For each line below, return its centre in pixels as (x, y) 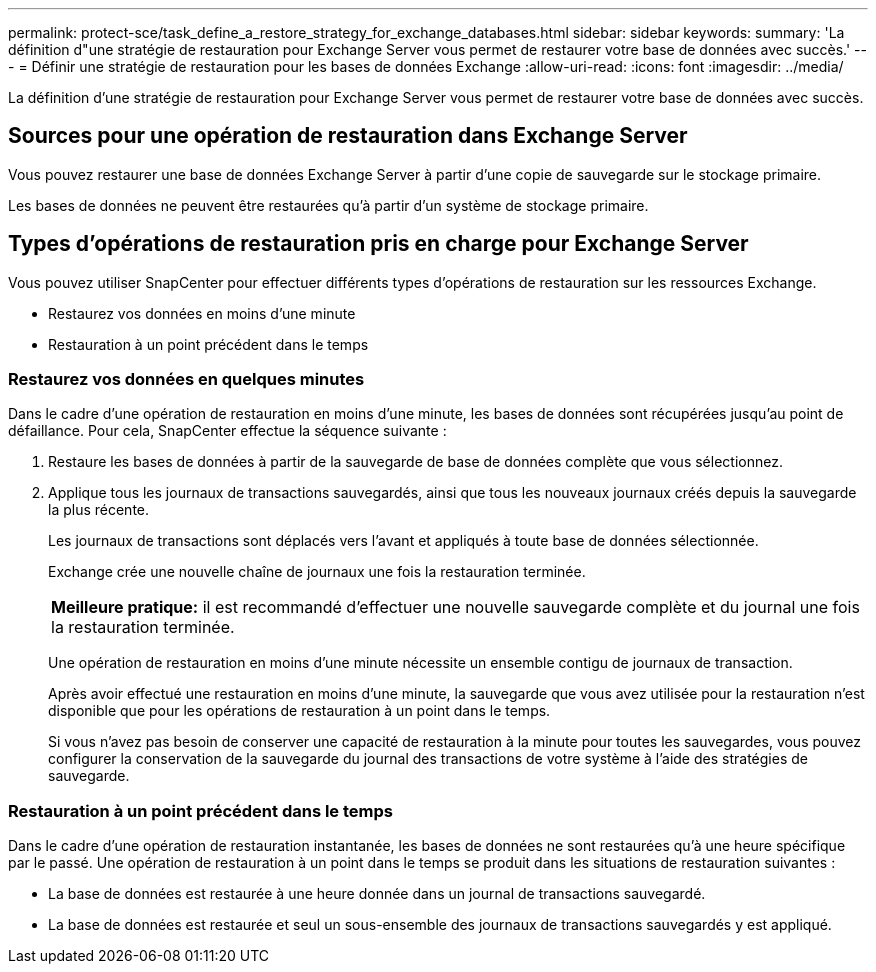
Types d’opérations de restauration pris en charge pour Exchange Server (378, 244)
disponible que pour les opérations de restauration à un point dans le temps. (299, 711)
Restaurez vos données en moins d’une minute (202, 313)
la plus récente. (99, 510)
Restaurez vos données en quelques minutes (186, 379)
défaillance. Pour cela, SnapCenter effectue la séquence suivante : (227, 431)
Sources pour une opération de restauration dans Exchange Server (348, 136)
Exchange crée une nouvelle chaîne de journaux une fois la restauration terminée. (317, 572)
